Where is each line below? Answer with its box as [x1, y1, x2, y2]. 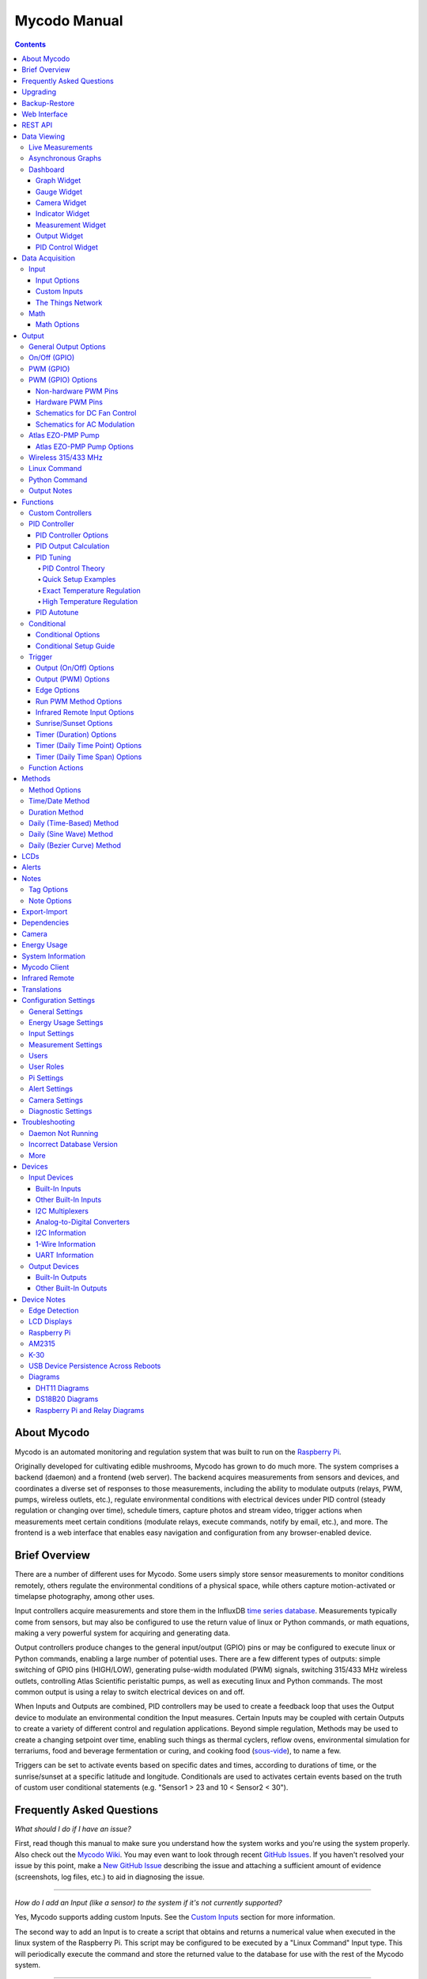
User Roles [28, 1062, 65, 1072]
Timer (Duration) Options [36, 729, 117, 739]
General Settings [28, 1006, 83, 1016]
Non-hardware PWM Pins [36, 386, 119, 396]
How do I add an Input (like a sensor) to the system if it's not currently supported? [14, 1898, 282, 1908]
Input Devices [28, 1172, 74, 1183]
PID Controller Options [36, 530, 109, 540]
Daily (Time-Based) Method [28, 818, 119, 827]
